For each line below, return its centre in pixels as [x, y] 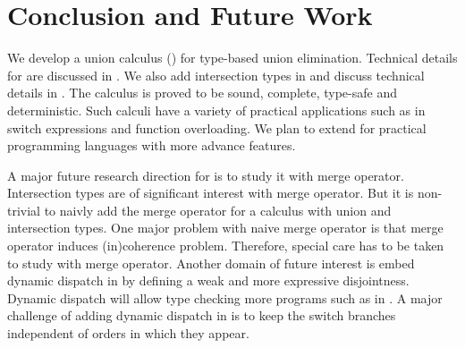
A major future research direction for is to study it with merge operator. [206, 175]
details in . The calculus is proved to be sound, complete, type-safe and [202, 93]
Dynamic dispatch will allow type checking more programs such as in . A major [225, 297]
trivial [24, 210]
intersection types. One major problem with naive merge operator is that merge [225, 228]
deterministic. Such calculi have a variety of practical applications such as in [216, 110]
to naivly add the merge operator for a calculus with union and [218, 210]
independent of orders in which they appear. [128, 333]
